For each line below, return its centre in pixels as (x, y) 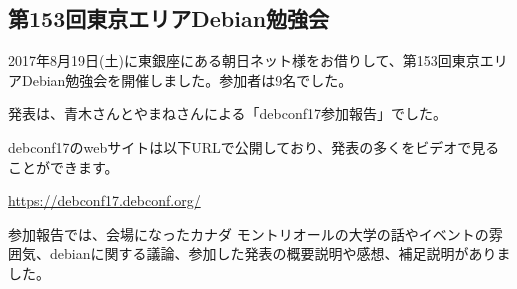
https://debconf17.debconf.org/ (104, 200)
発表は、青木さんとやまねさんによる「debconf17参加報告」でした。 (228, 113)
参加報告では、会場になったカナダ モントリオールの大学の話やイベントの (248, 233)
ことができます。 (63, 166)
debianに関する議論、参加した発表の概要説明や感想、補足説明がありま (280, 253)
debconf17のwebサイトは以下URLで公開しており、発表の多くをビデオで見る (254, 146)
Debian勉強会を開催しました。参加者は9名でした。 (187, 79)
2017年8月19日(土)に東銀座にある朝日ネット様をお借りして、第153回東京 (244, 60)
